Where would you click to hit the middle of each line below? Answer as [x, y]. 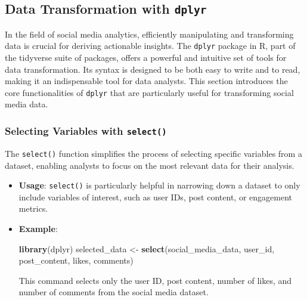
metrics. [33, 208]
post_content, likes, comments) [76, 260]
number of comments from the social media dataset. [114, 292]
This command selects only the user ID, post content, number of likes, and [155, 280]
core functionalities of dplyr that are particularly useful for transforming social [149, 92]
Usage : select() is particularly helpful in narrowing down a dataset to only [159, 185]
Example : [38, 228]
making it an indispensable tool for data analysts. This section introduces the [146, 81]
